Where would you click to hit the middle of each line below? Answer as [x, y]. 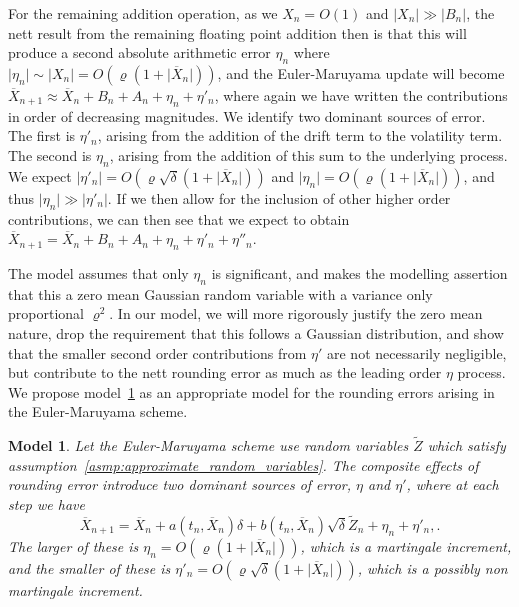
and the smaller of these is [89, 567]
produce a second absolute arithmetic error [139, 52]
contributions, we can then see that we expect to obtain [179, 218]
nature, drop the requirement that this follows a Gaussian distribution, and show [256, 332]
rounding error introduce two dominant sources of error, [179, 484]
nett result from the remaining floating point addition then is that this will [237, 32]
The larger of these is [73, 545]
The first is [42, 135]
